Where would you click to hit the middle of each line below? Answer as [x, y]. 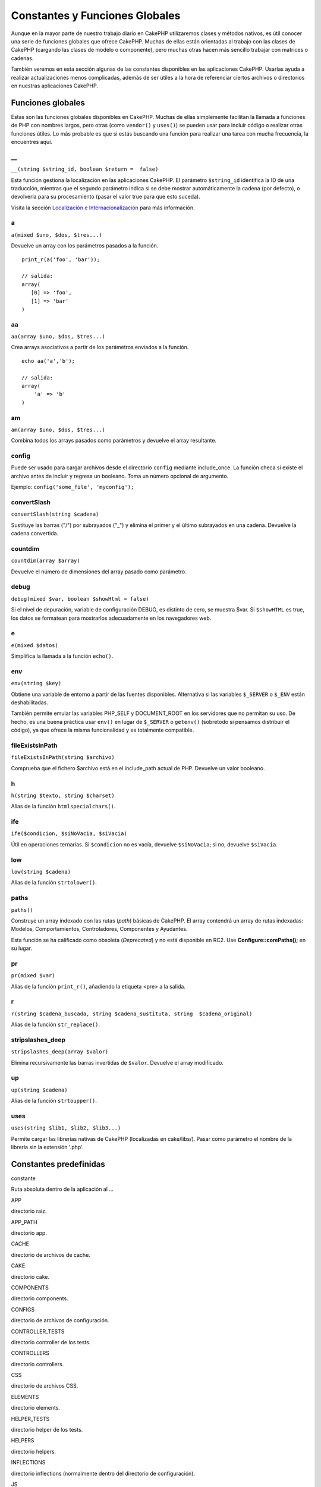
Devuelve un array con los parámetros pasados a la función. [85, 246]
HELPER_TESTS [30, 1419]
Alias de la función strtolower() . [54, 883]
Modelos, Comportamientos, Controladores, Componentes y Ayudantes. [99, 929]
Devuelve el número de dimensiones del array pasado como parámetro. [99, 572]
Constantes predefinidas [58, 1164]
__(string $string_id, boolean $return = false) [85, 169]
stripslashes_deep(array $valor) [60, 1052]
